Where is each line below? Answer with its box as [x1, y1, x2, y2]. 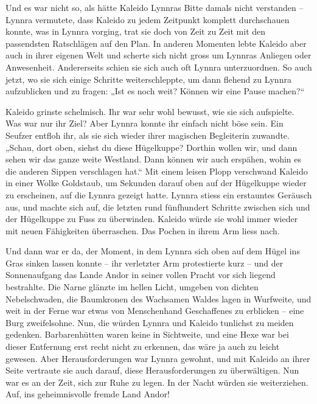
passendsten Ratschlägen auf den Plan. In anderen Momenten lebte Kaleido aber [5, 37, 307, 49]
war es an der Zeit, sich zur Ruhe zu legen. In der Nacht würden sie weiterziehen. [5, 375, 308, 388]
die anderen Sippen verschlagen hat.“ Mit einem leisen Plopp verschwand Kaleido [5, 164, 308, 177]
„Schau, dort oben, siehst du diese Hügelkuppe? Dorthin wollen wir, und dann [5, 141, 298, 153]
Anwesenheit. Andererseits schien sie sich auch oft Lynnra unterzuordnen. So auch [5, 60, 312, 73]
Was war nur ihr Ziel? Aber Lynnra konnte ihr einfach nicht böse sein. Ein [5, 117, 284, 130]
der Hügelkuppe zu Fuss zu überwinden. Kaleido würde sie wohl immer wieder [5, 212, 298, 225]
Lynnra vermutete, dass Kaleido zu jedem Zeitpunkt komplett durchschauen [5, 13, 290, 26]
